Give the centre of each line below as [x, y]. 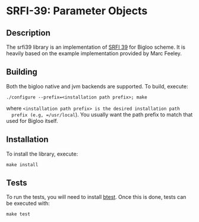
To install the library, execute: [42, 154]
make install [22, 164]
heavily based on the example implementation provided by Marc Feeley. [94, 53]
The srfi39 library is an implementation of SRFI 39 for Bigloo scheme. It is [96, 47]
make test [18, 214]
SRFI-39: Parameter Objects [77, 11]
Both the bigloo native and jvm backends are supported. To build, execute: [97, 86]
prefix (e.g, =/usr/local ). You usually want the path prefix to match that [102, 115]
